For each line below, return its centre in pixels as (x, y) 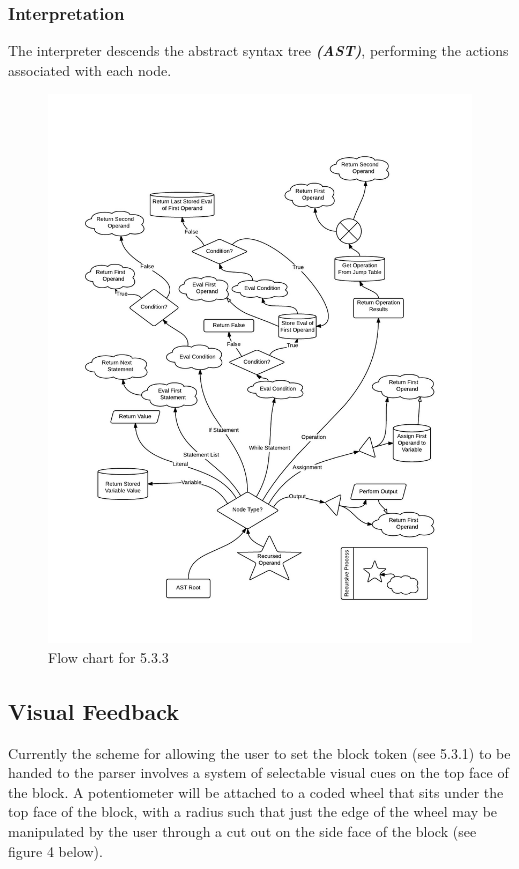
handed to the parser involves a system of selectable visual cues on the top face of (258, 772)
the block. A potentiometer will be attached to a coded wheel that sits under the (256, 791)
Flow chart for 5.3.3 (108, 656)
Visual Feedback (94, 710)
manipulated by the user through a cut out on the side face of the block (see (242, 831)
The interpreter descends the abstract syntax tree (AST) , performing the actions (258, 50)
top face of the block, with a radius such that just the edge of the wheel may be (253, 811)
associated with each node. (90, 69)
